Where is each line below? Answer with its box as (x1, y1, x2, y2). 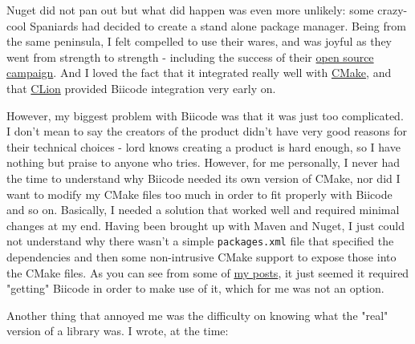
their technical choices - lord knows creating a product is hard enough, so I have (6, 138, 401, 155)
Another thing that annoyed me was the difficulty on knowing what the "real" (6, 306, 389, 323)
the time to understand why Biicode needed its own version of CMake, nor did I (6, 169, 401, 186)
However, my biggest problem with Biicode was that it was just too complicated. (6, 107, 404, 123)
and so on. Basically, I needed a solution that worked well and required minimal (6, 201, 400, 218)
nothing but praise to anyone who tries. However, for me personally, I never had (6, 154, 401, 171)
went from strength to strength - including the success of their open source (6, 48, 374, 65)
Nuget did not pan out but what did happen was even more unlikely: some (6, 2, 374, 18)
